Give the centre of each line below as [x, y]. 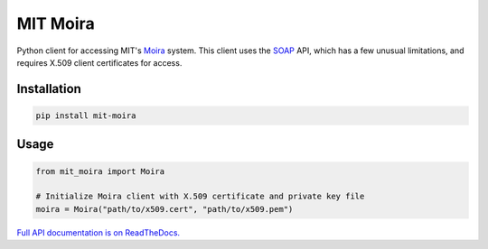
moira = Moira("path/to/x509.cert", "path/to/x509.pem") [164, 209]
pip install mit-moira [86, 115]
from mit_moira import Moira [100, 171]
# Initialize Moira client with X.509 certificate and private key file [200, 197]
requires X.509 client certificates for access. [99, 62]
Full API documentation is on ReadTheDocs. [99, 232]
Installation [49, 89]
